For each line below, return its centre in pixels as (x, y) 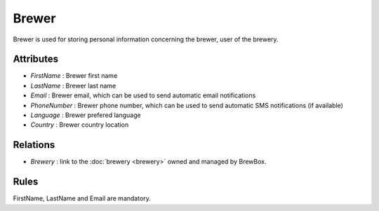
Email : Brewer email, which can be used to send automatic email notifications (143, 95)
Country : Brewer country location (80, 125)
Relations (34, 145)
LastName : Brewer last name (73, 86)
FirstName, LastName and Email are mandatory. (82, 198)
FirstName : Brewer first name (74, 76)
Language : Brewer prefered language (86, 115)
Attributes (36, 59)
